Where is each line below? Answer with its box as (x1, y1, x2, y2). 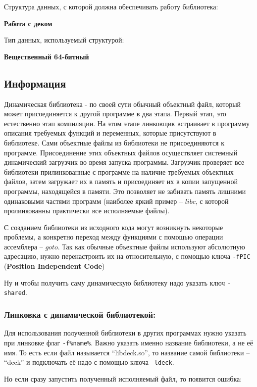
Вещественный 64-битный (4, 51, 89, 61)
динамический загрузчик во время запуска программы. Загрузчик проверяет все (4, 157, 245, 167)
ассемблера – (4, 241, 43, 251)
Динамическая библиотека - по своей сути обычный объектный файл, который (4, 98, 241, 109)
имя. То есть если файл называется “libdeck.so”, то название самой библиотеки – (4, 347, 250, 357)
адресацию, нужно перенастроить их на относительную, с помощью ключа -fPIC (4, 251, 251, 261)
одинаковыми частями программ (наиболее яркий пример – (4, 195, 183, 206)
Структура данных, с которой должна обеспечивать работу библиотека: (4, 1, 218, 11)
